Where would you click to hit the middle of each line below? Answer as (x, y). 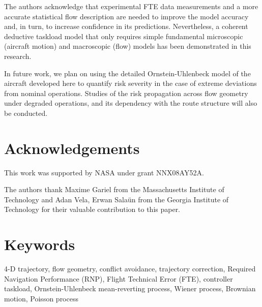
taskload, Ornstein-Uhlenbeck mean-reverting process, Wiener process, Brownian (130, 288)
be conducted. (26, 113)
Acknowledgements (72, 148)
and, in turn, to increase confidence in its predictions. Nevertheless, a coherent (126, 26)
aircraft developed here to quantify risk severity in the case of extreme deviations (130, 83)
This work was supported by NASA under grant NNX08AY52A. (104, 172)
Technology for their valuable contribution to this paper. (92, 209)
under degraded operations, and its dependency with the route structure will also (131, 103)
